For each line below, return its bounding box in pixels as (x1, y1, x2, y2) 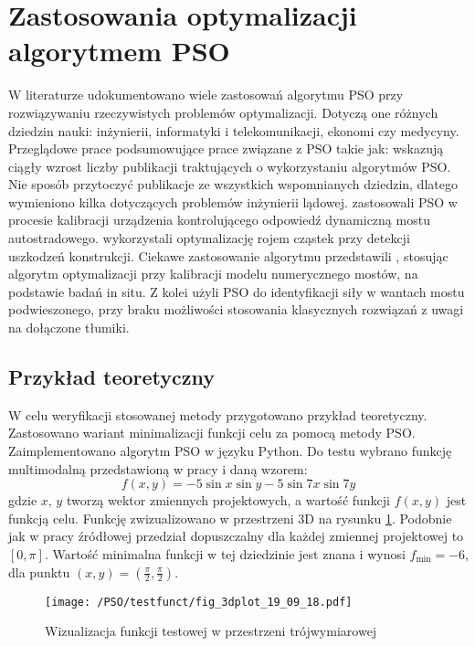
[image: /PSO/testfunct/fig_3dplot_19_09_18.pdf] (45, 595, 353, 609)
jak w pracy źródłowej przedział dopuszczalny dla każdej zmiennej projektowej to (8, 526, 464, 545)
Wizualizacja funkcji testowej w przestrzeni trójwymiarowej (45, 621, 377, 641)
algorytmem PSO (8, 32, 230, 69)
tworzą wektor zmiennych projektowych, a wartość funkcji (66, 491, 390, 510)
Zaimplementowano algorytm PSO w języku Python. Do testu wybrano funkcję (8, 441, 452, 461)
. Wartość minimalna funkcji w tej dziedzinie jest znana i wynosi (44, 544, 406, 563)
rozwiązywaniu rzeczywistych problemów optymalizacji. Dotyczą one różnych (8, 102, 438, 122)
